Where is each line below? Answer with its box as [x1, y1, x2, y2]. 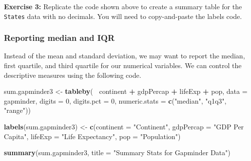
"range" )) [4, 105, 31, 115]
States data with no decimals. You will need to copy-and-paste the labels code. [4, 11, 242, 21]
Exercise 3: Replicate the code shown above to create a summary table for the [4, 1, 242, 11]
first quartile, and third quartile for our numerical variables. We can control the [4, 60, 242, 71]
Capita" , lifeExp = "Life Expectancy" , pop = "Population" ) [4, 131, 181, 141]
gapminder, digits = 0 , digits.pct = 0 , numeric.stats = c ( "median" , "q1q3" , [4, 95, 227, 106]
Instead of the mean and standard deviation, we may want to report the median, [4, 51, 245, 61]
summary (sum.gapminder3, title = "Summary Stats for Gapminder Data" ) [4, 147, 231, 158]
